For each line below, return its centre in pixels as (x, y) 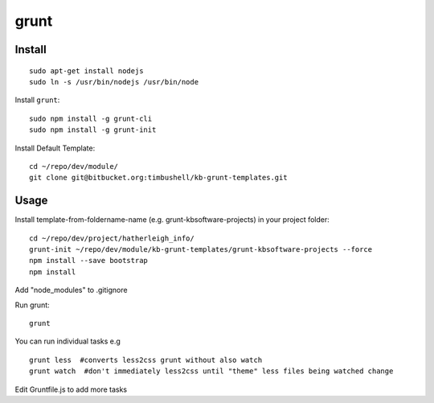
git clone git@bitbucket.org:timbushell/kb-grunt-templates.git (159, 178)
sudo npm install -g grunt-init (93, 130)
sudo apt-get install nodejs (86, 71)
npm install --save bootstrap (89, 261)
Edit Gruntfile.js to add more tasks (71, 389)
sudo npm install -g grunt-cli (91, 118)
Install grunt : (37, 100)
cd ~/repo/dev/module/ (74, 166)
